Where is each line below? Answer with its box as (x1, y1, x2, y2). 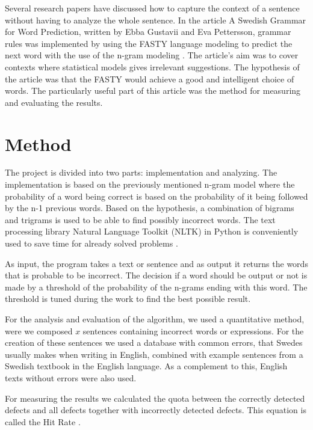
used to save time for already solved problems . (5, 237, 178, 250)
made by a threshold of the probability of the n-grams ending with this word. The (5, 280, 308, 293)
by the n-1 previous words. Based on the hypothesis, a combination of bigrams (5, 201, 294, 214)
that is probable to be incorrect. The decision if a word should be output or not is (5, 269, 308, 281)
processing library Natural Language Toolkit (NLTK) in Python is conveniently (5, 225, 299, 238)
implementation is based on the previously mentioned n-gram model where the (5, 178, 295, 191)
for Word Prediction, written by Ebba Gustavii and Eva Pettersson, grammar (5, 25, 291, 38)
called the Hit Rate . (5, 415, 81, 428)
